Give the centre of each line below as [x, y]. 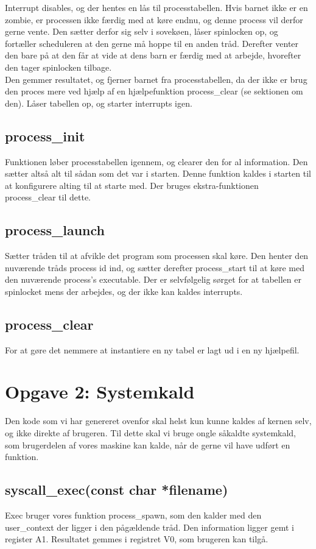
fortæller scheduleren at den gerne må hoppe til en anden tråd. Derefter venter [152, 43]
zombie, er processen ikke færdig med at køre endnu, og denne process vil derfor [154, 19]
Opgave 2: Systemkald [100, 391]
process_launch [55, 230]
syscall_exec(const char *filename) [117, 490]
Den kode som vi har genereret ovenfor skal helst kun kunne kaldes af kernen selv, [158, 421]
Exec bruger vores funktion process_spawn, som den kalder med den [133, 515]
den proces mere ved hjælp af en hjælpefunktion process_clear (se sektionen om [154, 91]
